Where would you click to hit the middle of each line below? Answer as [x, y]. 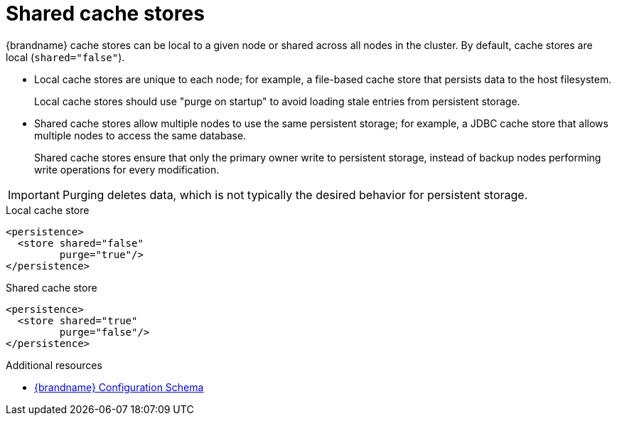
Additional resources [54, 365]
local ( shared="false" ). [65, 57]
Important [34, 194]
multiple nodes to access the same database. [140, 135]
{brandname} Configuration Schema [119, 387]
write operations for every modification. [127, 169]
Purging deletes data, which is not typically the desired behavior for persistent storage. [295, 194]
